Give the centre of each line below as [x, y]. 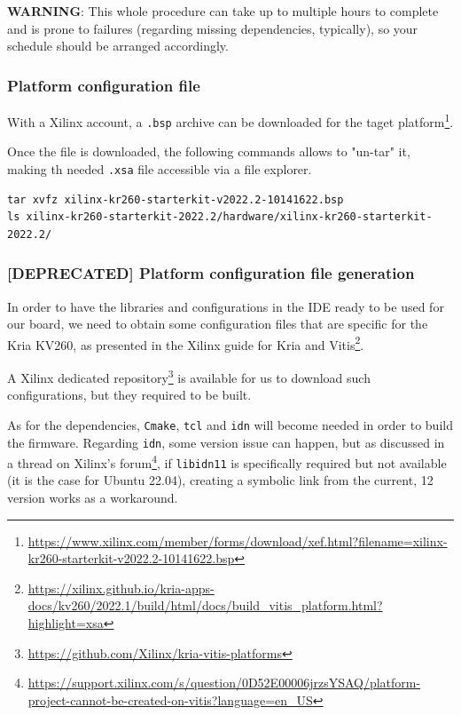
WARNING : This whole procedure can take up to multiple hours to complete [223, 11]
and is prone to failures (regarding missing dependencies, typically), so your [213, 28]
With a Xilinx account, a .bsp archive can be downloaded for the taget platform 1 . [230, 120]
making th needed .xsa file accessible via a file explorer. [160, 168]
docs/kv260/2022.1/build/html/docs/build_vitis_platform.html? [205, 605]
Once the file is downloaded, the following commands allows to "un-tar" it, [209, 151]
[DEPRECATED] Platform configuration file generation [211, 273]
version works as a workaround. [93, 498]
